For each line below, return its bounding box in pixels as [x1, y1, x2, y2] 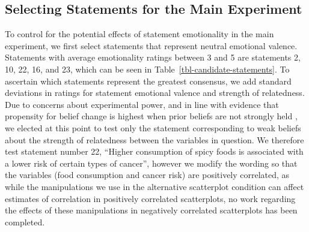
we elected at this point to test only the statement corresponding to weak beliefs [5, 121, 301, 134]
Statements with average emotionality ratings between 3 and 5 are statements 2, [5, 51, 301, 64]
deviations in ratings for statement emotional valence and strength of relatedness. [5, 86, 305, 99]
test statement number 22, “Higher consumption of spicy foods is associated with [5, 145, 304, 158]
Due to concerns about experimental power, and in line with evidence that [5, 98, 279, 110]
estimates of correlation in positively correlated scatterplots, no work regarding [5, 192, 296, 204]
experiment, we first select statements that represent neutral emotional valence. [5, 39, 298, 52]
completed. [5, 215, 45, 228]
